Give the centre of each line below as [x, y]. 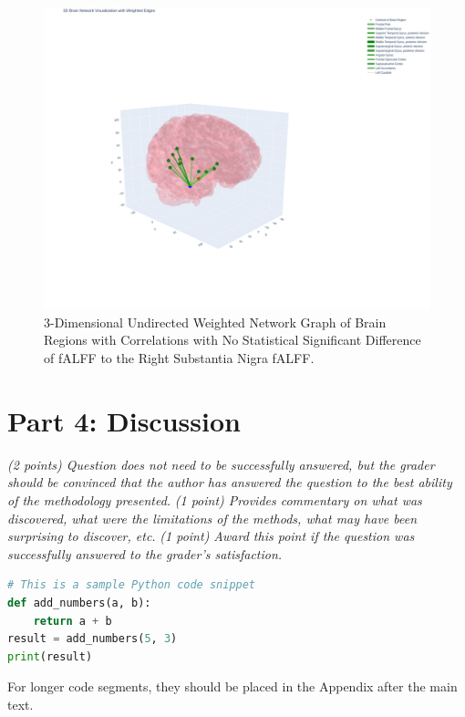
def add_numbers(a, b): [79, 603]
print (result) [50, 656]
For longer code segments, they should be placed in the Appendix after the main [232, 686]
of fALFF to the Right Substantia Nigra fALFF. [179, 358]
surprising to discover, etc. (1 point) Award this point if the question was [211, 536]
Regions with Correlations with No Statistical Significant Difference [232, 340]
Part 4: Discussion [124, 420]
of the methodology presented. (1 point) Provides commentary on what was [215, 499]
